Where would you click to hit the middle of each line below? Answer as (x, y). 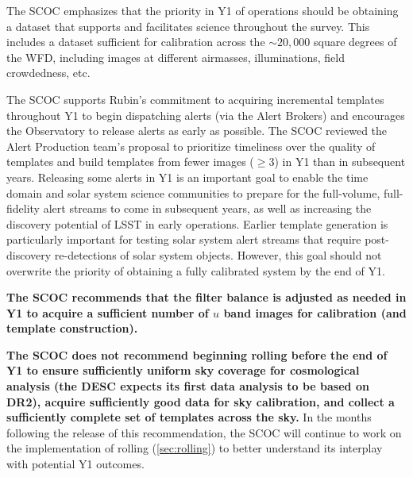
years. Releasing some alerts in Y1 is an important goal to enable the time (187, 177)
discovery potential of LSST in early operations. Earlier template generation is (197, 223)
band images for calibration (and (315, 312)
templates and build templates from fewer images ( (130, 162)
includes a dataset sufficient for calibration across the (136, 42)
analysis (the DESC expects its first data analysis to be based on (188, 386)
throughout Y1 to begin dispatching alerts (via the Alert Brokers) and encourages (206, 115)
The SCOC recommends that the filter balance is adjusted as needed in (206, 297)
